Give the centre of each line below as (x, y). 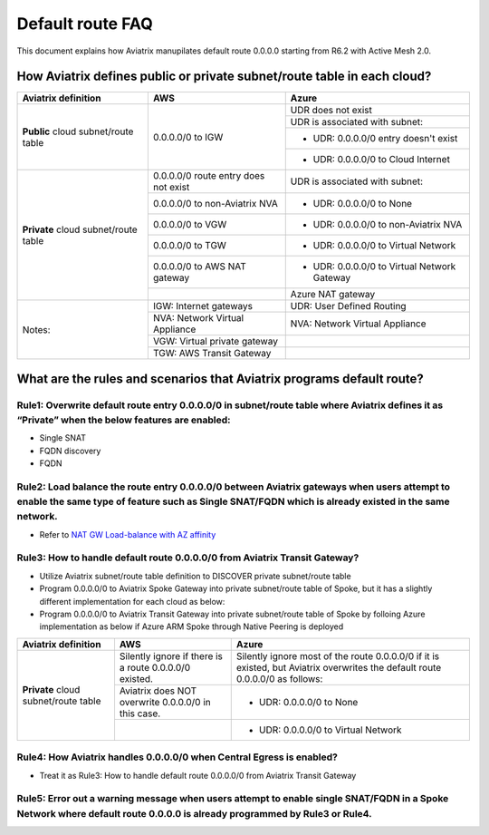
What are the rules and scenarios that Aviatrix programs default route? (221, 379)
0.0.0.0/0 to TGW (189, 246)
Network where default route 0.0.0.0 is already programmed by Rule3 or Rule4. (195, 813)
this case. (140, 714)
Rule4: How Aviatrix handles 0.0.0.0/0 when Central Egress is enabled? (177, 757)
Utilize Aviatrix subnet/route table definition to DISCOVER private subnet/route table (196, 576)
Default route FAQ (85, 24)
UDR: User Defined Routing (348, 306)
